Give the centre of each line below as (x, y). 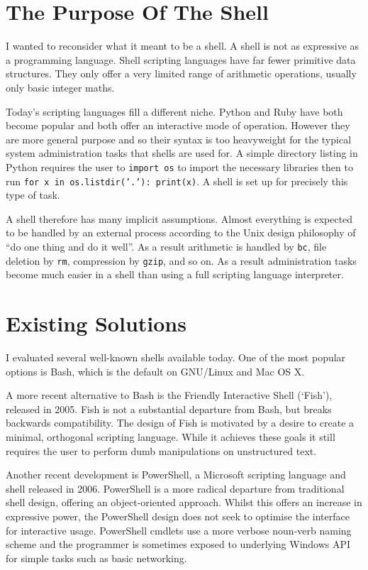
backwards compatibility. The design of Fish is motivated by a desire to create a (180, 423)
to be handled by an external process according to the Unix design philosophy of (181, 232)
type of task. (33, 195)
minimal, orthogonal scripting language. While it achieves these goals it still (171, 436)
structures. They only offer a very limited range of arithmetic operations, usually (181, 73)
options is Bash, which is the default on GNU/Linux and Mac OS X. (155, 371)
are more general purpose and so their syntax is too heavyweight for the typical (179, 139)
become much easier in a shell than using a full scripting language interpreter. (175, 274)
